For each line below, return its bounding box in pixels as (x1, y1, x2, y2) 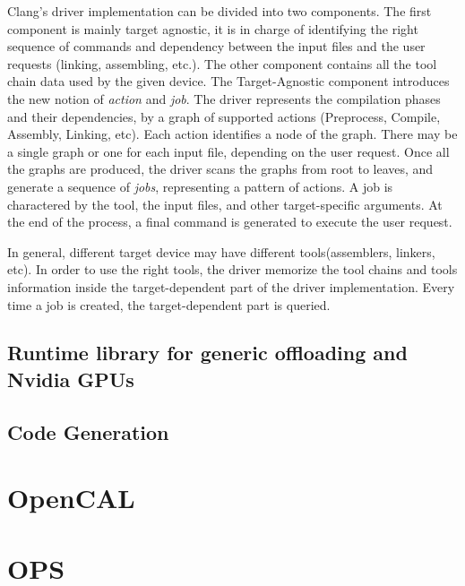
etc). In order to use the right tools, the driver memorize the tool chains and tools (7, 260, 458, 279)
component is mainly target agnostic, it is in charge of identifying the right (7, 19, 418, 38)
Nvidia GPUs (7, 365, 134, 392)
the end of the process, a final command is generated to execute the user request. (7, 212, 452, 231)
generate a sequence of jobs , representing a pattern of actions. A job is (7, 177, 393, 195)
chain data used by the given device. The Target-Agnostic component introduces (7, 72, 450, 90)
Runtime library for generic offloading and (7, 339, 408, 366)
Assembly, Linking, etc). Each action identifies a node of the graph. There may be (7, 125, 458, 143)
